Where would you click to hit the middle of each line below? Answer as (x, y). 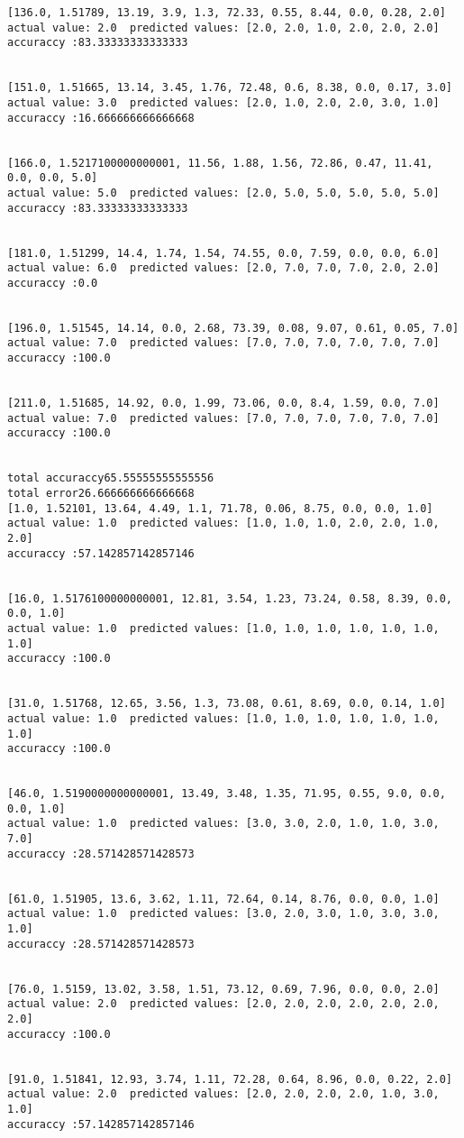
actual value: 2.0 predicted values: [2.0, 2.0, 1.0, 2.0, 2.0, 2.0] (223, 28)
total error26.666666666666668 (101, 493)
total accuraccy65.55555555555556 (111, 478)
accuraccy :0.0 (53, 283)
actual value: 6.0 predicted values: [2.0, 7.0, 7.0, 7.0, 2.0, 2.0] (223, 268)
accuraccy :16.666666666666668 (101, 118)
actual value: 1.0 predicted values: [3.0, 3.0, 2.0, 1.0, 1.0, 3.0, (223, 824)
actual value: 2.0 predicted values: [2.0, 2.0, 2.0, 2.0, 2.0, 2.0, (223, 1004)
